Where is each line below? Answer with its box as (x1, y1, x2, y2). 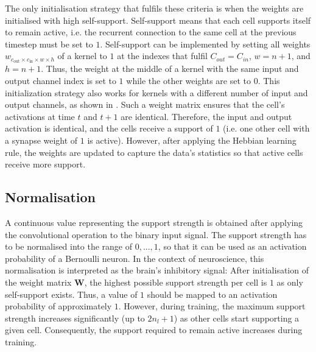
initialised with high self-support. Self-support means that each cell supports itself (5, 13, 311, 26)
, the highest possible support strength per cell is (84, 275, 267, 288)
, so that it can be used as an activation (158, 240, 307, 253)
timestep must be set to (5, 37, 93, 50)
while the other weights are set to (126, 74, 251, 87)
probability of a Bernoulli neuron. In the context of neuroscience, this (5, 252, 264, 264)
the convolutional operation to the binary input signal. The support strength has (5, 228, 307, 241)
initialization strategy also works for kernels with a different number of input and (5, 86, 308, 99)
